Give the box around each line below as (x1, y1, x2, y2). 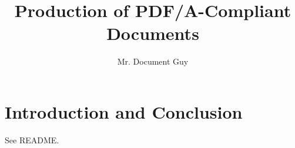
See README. (5, 133, 59, 146)
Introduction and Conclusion (5, 99, 243, 123)
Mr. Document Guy (117, 55, 189, 68)
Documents (106, 21, 199, 45)
